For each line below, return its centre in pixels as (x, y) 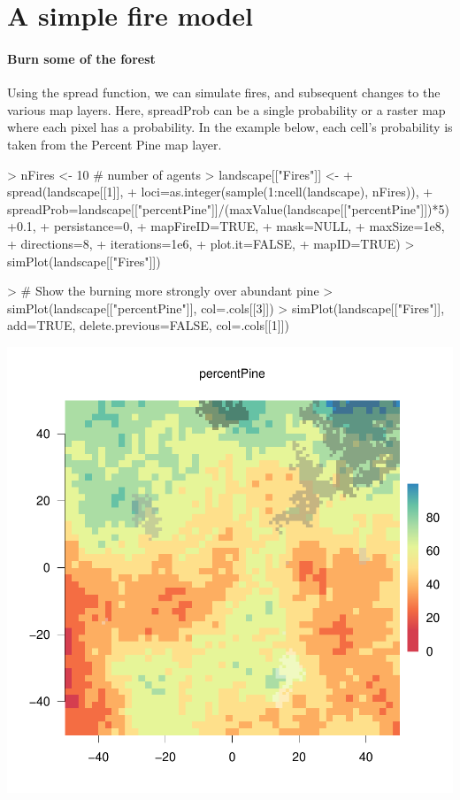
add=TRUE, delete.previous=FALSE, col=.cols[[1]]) (148, 325)
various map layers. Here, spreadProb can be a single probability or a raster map (226, 109)
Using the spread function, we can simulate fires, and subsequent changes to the (224, 92)
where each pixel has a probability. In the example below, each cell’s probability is (230, 127)
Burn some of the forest (81, 58)
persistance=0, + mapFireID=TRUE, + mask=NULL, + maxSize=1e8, (249, 226)
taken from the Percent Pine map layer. (115, 144)
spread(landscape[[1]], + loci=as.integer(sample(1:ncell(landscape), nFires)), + (220, 192)
